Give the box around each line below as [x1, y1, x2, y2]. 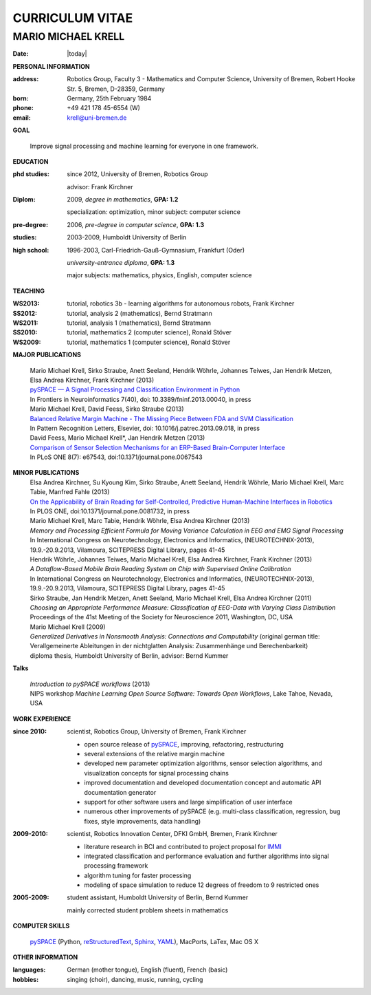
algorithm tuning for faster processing [84, 871, 192, 879]
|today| [67, 50, 87, 58]
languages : [12, 965, 46, 974]
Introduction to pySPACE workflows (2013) [30, 680, 150, 688]
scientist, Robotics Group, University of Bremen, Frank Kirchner [67, 727, 247, 736]
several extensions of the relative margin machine [84, 750, 225, 758]
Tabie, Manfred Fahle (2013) [30, 488, 110, 496]
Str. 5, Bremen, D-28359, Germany [67, 85, 165, 93]
